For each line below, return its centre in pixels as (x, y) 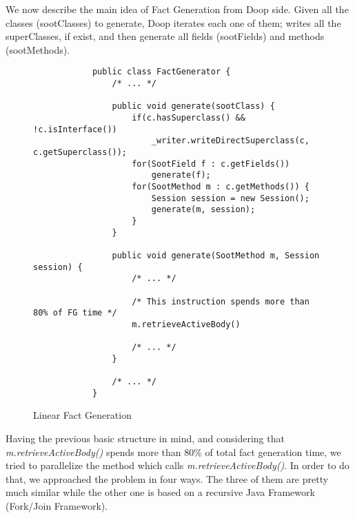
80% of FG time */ (75, 313)
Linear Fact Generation (82, 415)
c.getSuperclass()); (80, 152)
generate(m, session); (203, 210)
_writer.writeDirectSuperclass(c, (230, 141)
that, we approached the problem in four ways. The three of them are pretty (167, 478)
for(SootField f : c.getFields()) (211, 164)
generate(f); (181, 175)
